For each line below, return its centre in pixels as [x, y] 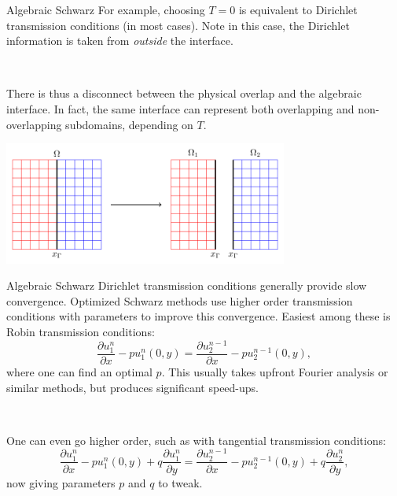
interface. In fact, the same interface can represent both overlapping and [180, 108]
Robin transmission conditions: [81, 332]
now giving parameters [61, 482]
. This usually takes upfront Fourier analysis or [275, 371]
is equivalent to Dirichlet [298, 9]
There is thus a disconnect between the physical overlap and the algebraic [184, 93]
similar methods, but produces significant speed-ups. [133, 387]
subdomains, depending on [129, 124]
